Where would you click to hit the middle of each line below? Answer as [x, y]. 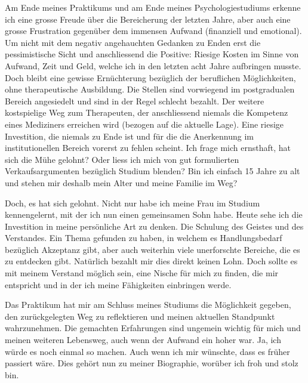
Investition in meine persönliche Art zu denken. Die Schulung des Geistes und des [154, 226]
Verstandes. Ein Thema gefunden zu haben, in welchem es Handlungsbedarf [144, 238]
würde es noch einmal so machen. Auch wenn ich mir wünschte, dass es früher [147, 351]
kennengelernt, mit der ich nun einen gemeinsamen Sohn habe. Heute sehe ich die [154, 214]
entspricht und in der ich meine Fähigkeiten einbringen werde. [118, 284]
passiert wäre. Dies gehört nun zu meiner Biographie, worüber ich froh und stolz [152, 363]
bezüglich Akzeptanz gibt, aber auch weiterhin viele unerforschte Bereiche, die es [153, 249]
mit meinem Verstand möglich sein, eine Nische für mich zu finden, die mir [142, 273]
